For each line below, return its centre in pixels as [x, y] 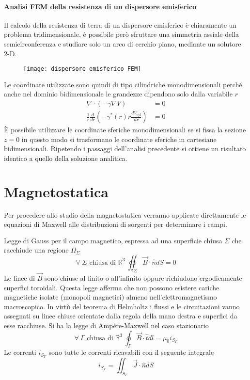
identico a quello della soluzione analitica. [66, 158]
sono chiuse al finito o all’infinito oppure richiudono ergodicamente [143, 277]
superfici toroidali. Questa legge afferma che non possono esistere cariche [112, 287]
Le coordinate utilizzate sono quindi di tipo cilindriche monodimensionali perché [123, 84]
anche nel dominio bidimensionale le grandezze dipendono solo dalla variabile [118, 94]
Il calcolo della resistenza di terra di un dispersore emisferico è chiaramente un [120, 24]
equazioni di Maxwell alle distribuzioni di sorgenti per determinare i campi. [116, 224]
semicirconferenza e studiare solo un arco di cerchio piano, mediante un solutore [123, 43]
